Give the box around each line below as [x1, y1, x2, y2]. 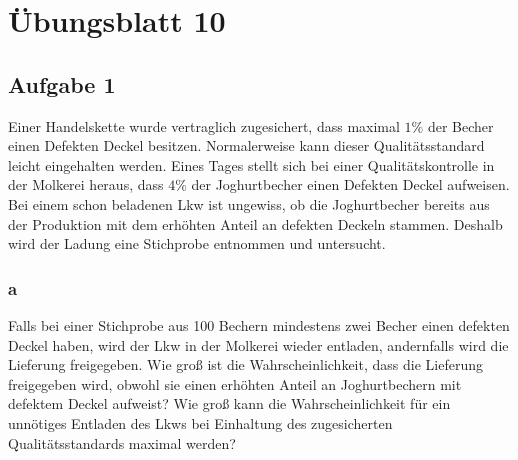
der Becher [427, 115, 494, 136]
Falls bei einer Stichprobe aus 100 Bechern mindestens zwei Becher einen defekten [8, 314, 510, 335]
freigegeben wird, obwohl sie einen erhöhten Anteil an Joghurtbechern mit [8, 373, 462, 394]
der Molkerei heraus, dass [8, 174, 164, 195]
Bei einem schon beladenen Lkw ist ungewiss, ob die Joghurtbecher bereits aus [8, 193, 490, 214]
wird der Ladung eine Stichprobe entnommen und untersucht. [8, 233, 386, 254]
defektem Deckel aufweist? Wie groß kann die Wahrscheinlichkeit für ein [8, 393, 451, 414]
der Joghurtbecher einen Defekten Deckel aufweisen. [191, 174, 510, 195]
